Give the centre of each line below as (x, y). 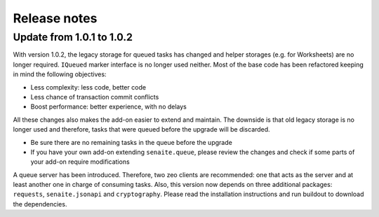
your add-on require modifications (80, 162)
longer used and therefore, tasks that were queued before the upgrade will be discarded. (141, 129)
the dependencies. (40, 204)
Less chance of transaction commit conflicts (95, 97)
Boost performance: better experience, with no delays (109, 107)
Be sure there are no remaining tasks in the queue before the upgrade (132, 142)
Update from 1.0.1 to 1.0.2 (73, 37)
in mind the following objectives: (60, 74)
